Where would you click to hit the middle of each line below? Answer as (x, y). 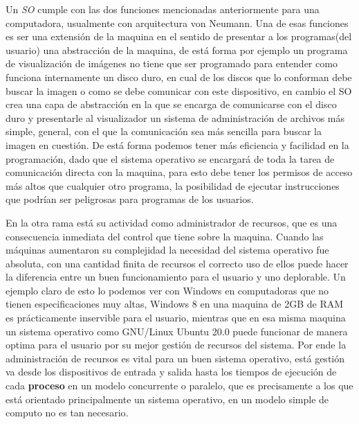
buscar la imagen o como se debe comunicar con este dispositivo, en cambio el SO (179, 90)
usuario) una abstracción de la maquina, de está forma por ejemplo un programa (177, 50)
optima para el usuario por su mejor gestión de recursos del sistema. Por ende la (176, 345)
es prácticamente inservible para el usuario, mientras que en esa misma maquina (176, 318)
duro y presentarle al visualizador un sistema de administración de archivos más (175, 117)
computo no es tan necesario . (67, 413)
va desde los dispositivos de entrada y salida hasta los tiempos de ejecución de (171, 372)
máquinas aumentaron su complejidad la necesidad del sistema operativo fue (167, 250)
